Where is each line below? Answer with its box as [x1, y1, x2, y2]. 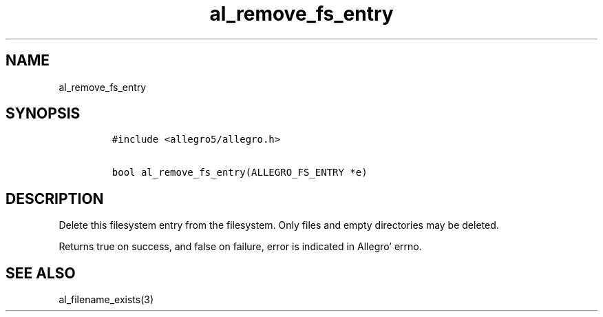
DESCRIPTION [6, 190, 104, 207]
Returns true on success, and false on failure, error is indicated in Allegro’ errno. [59, 241, 422, 253]
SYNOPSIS [6, 105, 81, 123]
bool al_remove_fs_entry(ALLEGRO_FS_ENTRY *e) [112, 167, 368, 178]
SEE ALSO [6, 264, 76, 282]
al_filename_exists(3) [59, 294, 154, 306]
